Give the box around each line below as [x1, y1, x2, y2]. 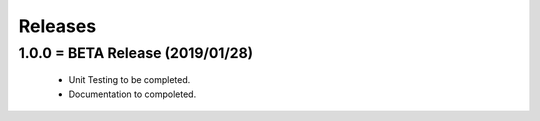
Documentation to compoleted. [68, 88, 197, 100]
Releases [18, 15, 97, 37]
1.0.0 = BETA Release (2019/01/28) [18, 44, 254, 62]
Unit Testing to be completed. [68, 74, 191, 86]
